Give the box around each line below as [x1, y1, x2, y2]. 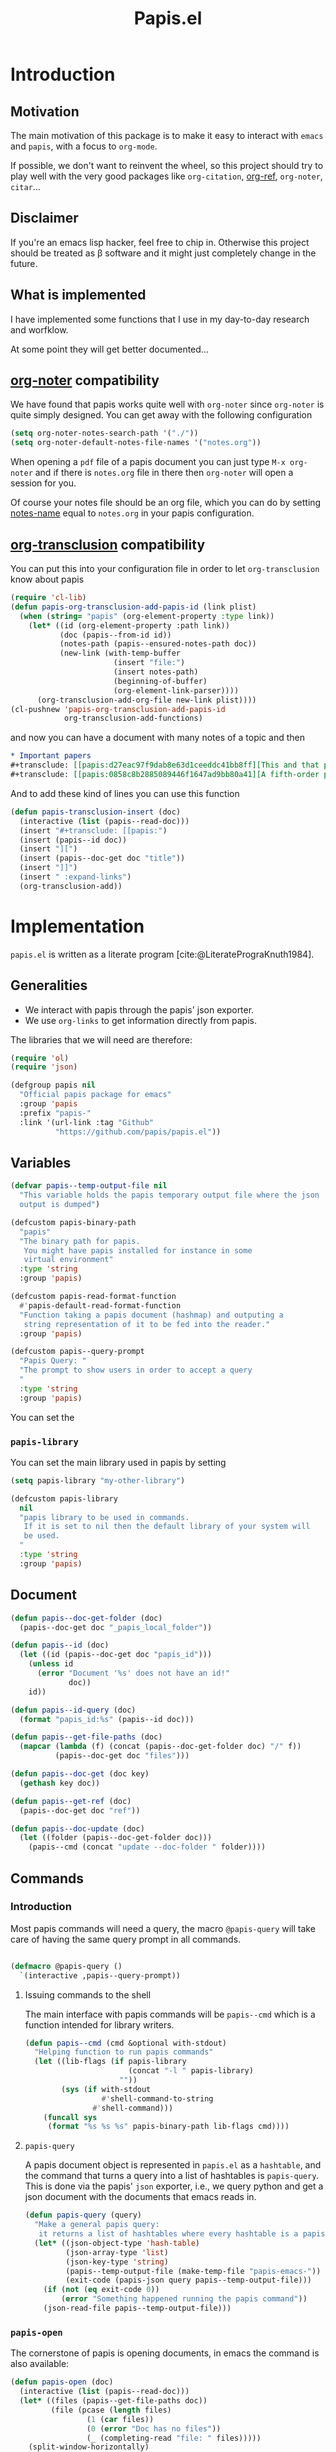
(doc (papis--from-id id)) [59, 630, 172, 640]
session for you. [10, 477, 77, 489]
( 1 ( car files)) [86, 2414, 155, 2424]
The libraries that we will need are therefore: [10, 1033, 193, 1046]
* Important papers [10, 751, 92, 761]
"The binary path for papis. [19, 1236, 141, 1246]
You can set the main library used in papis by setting [10, 1456, 227, 1468]
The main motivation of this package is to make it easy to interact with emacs [10, 130, 324, 141]
